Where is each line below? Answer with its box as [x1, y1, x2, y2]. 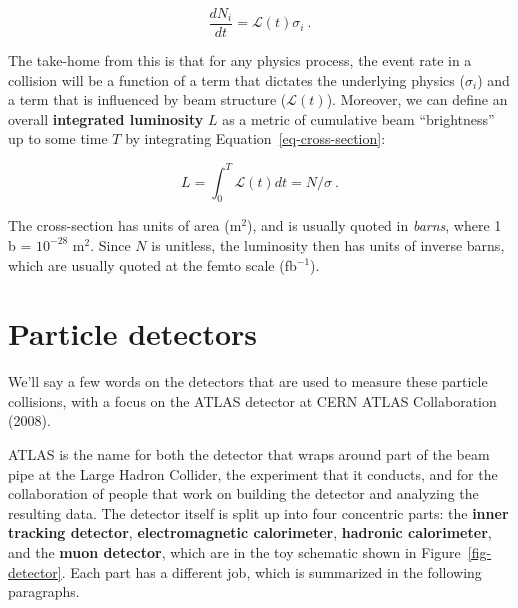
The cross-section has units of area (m [8, 215, 242, 236]
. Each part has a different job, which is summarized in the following [61, 561, 482, 582]
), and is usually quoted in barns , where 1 [247, 215, 502, 236]
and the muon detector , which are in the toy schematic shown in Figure [8, 541, 461, 562]
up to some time [8, 128, 108, 149]
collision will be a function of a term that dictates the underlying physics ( [8, 69, 465, 90]
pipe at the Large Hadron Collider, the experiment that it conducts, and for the [8, 463, 498, 484]
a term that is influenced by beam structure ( [8, 89, 287, 110]
